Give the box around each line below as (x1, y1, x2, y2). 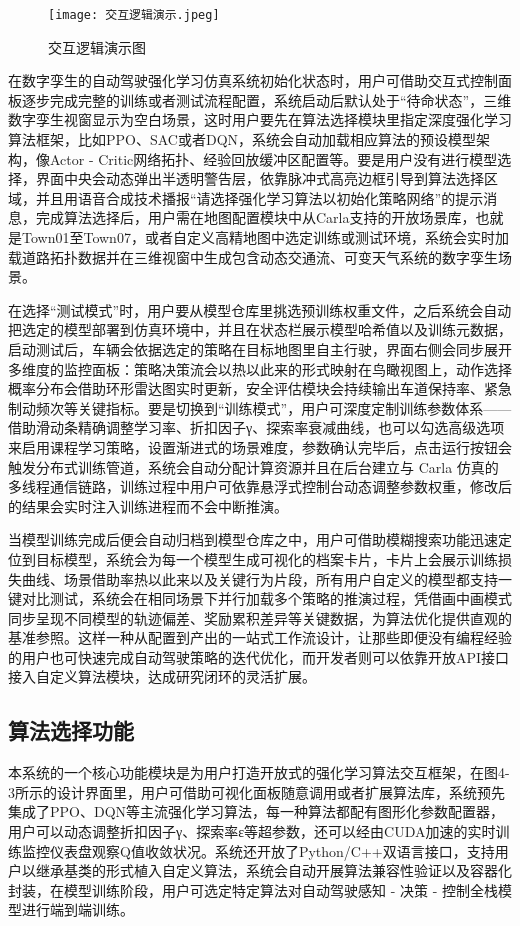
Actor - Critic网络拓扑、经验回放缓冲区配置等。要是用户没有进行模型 (49, 148, 498, 169)
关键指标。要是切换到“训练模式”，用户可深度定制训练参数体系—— (77, 397, 512, 418)
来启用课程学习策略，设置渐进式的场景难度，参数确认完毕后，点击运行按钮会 (8, 436, 512, 457)
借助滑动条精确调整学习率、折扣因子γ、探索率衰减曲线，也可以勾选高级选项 (8, 417, 505, 438)
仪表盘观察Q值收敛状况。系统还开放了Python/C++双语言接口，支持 (49, 840, 495, 861)
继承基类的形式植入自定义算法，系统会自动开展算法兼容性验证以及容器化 (35, 860, 512, 881)
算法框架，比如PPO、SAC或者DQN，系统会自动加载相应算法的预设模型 (8, 129, 477, 150)
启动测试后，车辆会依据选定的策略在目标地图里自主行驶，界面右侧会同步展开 (8, 338, 512, 359)
